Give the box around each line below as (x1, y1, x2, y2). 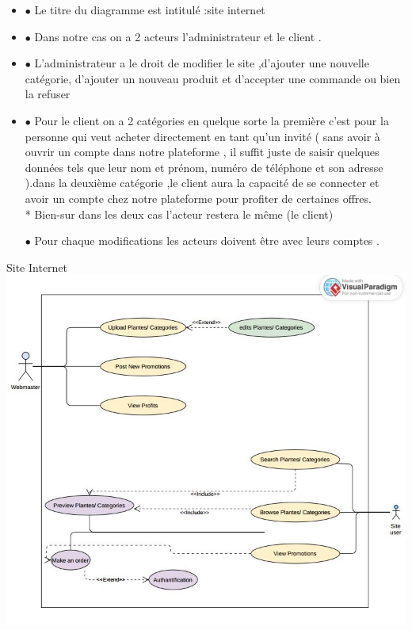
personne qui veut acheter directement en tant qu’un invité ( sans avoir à (25, 128, 380, 144)
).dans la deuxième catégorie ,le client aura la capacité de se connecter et (25, 174, 380, 191)
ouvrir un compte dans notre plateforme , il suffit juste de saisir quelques (25, 143, 380, 160)
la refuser (25, 86, 71, 102)
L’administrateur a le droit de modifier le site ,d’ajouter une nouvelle (34, 55, 369, 71)
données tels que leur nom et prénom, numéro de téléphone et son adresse (25, 158, 383, 175)
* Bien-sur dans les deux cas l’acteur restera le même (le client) (25, 205, 334, 222)
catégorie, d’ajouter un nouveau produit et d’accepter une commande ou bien (25, 70, 401, 86)
